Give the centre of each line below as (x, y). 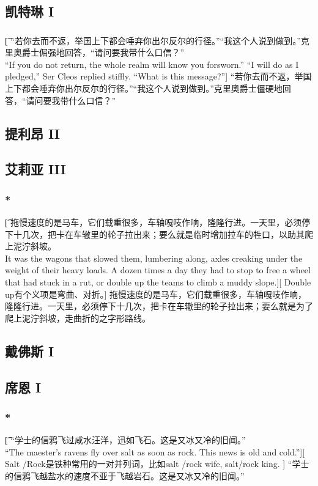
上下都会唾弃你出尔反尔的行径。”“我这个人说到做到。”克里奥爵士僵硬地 (144, 88)
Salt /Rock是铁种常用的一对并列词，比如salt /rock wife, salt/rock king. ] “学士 (157, 464)
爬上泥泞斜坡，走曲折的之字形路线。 (78, 318)
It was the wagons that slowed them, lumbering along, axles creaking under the (154, 258)
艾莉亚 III (35, 169)
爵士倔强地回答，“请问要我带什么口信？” (103, 52)
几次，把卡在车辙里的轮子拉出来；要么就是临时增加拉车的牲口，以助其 (163, 234)
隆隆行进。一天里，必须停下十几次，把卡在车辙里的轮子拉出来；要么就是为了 (159, 306)
